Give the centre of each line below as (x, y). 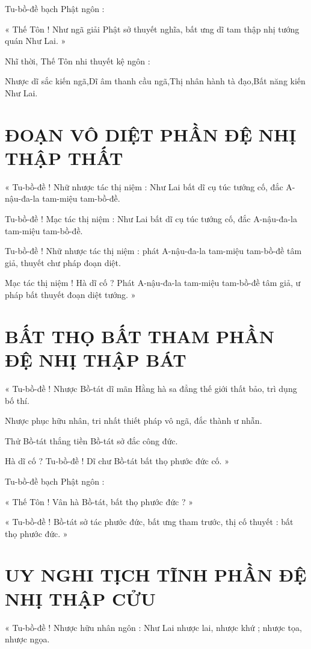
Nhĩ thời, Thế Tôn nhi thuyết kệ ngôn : (78, 61)
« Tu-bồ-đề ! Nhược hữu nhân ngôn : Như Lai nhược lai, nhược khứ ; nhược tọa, (153, 627)
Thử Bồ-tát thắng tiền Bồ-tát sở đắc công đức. (91, 440)
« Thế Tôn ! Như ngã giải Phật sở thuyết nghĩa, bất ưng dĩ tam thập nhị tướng (152, 29)
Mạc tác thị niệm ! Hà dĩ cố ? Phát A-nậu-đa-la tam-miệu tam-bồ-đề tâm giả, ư (153, 283)
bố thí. (17, 400)
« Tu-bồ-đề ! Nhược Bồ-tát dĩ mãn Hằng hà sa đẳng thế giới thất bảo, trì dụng (151, 388)
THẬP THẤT (64, 157)
